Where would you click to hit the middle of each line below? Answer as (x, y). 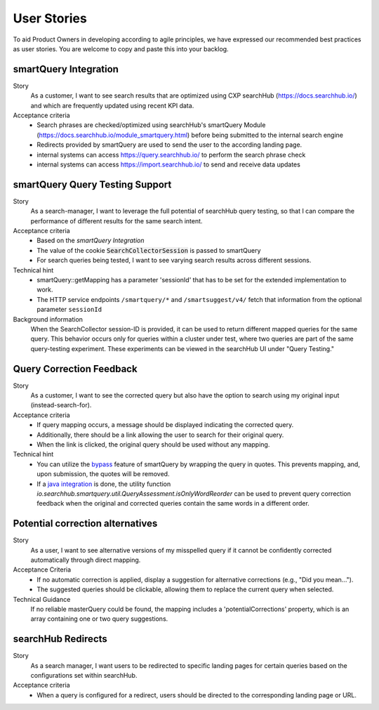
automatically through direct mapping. (86, 560)
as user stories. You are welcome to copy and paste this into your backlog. (121, 48)
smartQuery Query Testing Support (92, 184)
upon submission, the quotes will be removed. (103, 474)
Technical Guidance (42, 599)
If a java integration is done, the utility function (104, 484)
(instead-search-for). (61, 405)
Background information (48, 319)
